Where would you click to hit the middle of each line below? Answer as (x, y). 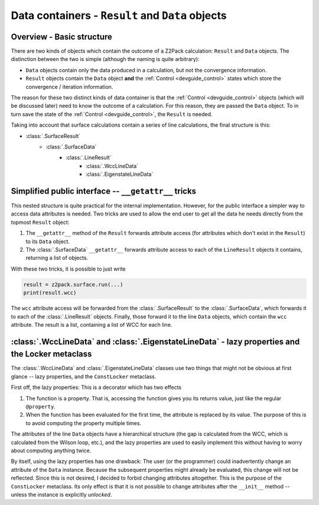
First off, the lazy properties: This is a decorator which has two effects (96, 387)
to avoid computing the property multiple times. (84, 423)
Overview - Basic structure (61, 36)
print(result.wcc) (50, 293)
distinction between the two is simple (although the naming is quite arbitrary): (105, 59)
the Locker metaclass (51, 354)
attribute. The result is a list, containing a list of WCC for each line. (92, 324)
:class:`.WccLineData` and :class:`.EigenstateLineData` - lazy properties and (155, 341)
